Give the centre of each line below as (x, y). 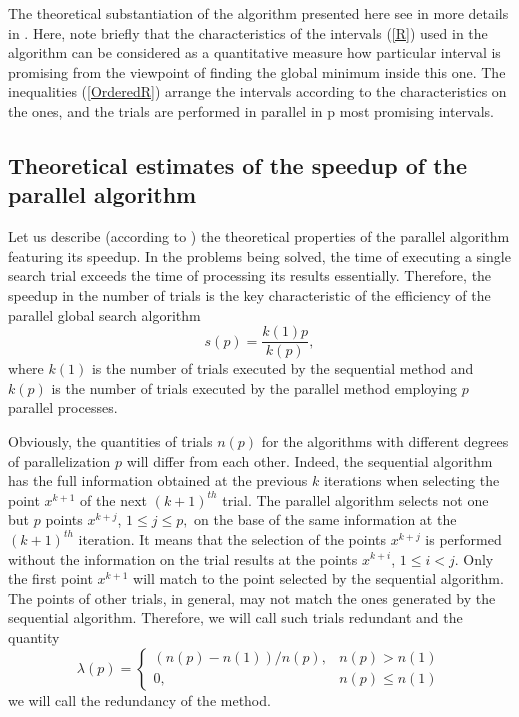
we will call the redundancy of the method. (139, 699)
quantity (34, 636)
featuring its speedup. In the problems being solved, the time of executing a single (259, 255)
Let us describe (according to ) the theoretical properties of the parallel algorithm (259, 236)
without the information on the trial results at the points (183, 558)
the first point (50, 578)
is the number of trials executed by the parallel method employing (254, 387)
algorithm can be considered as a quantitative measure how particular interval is (254, 52)
